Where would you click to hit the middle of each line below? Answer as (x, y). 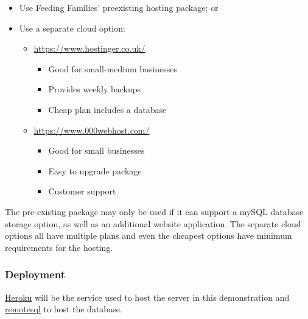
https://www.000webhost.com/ (92, 130)
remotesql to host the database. (64, 309)
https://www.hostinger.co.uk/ (89, 48)
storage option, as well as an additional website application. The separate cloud (153, 223)
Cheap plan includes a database (107, 109)
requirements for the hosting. (59, 247)
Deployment (35, 274)
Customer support (82, 191)
